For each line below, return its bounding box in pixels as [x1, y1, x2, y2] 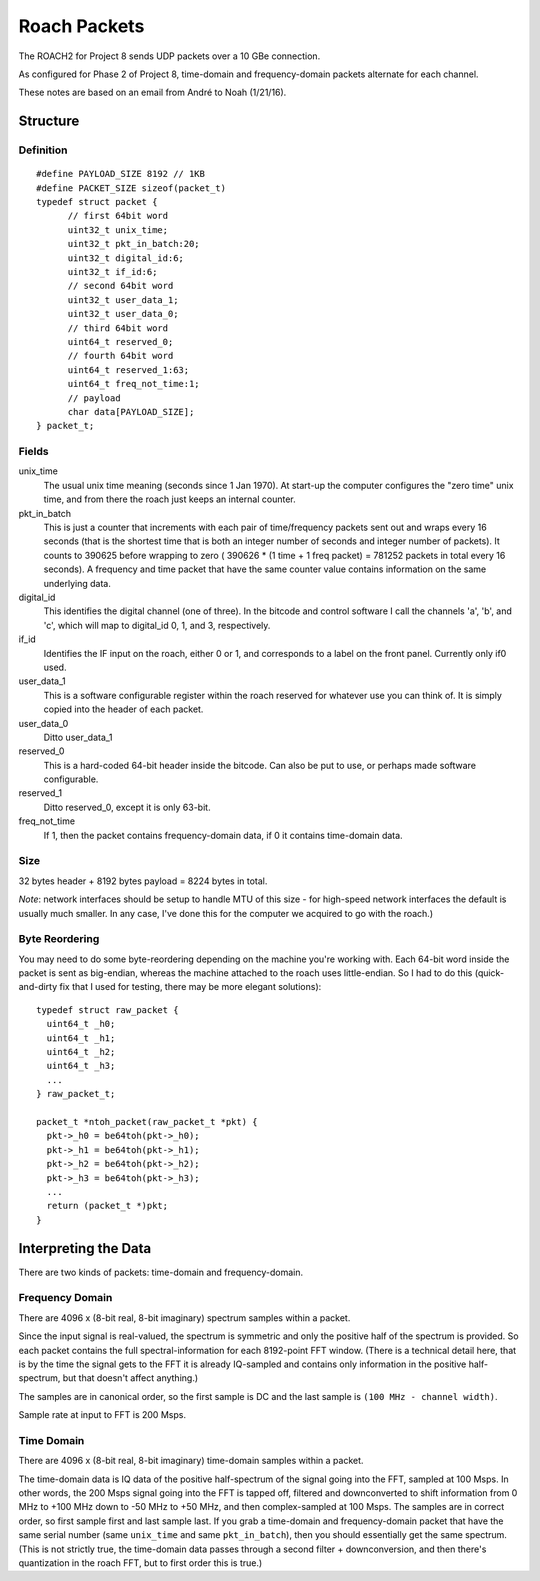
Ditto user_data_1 [43, 731, 113, 743]
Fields [18, 445, 49, 459]
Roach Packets [18, 15, 145, 37]
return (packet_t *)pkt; [46, 1200, 169, 1212]
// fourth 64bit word [67, 350, 174, 362]
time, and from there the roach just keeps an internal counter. [43, 493, 297, 505]
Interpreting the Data [18, 1240, 152, 1257]
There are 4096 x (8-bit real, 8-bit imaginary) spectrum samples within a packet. [18, 1311, 351, 1324]
